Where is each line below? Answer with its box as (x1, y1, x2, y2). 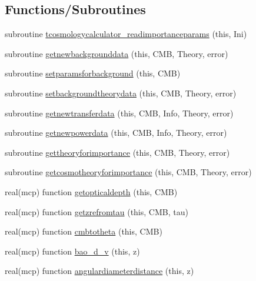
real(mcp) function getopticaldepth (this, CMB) (5, 185, 178, 198)
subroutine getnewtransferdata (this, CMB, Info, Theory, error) (5, 106, 234, 119)
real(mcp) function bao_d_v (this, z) (5, 245, 140, 257)
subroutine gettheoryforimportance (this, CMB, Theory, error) (5, 146, 230, 158)
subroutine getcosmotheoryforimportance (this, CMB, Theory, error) (5, 166, 252, 178)
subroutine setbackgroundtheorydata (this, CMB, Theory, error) (5, 86, 237, 99)
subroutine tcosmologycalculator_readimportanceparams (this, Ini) (5, 28, 247, 40)
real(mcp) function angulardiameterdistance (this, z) (5, 265, 194, 277)
